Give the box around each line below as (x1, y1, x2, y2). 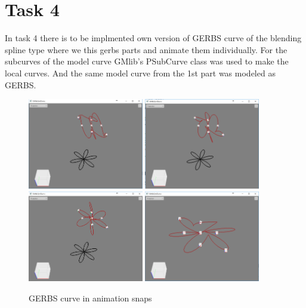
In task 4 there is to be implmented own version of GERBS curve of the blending (5, 32, 302, 44)
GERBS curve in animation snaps (29, 291, 152, 304)
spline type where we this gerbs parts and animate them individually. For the (5, 43, 288, 56)
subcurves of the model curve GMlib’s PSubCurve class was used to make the (5, 55, 289, 67)
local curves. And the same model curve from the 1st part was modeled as (5, 66, 276, 79)
